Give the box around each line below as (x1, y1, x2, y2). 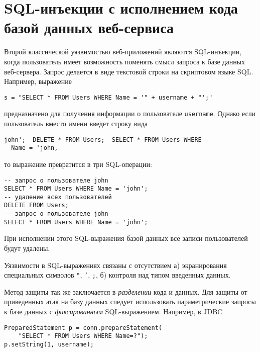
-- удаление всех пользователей (4, 193, 112, 201)
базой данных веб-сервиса (4, 17, 174, 38)
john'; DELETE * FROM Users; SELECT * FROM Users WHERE (4, 136, 202, 143)
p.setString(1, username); (4, 340, 94, 348)
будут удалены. (4, 243, 50, 253)
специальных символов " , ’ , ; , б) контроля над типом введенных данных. (4, 270, 231, 280)
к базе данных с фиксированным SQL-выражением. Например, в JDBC (4, 306, 223, 317)
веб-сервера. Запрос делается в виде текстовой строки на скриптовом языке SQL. (4, 66, 253, 76)
